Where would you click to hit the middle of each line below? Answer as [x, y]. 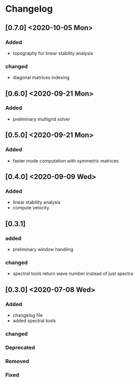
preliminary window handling [43, 249]
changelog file [28, 315]
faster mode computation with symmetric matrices [65, 160]
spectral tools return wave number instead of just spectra [73, 274]
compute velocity [31, 208]
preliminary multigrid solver [41, 119]
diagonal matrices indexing [41, 77]
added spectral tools [34, 320]
